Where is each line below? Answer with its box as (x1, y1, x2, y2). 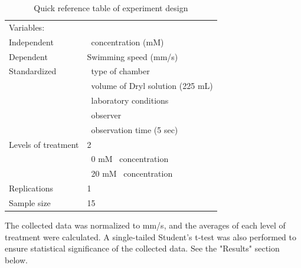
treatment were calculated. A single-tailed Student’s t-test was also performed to (5, 230, 296, 243)
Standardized (9, 65, 57, 77)
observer (91, 108, 122, 121)
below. (5, 253, 28, 266)
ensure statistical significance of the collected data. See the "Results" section (5, 242, 280, 254)
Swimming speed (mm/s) (87, 50, 178, 62)
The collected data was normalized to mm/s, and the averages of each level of (5, 219, 286, 231)
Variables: (9, 21, 45, 33)
